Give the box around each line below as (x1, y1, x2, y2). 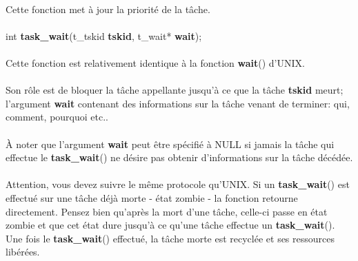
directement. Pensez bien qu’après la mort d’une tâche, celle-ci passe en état (6, 204, 328, 218)
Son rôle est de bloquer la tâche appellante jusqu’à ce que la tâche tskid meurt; (6, 83, 344, 97)
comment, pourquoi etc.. (6, 109, 108, 124)
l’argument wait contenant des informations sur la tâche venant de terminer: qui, (6, 96, 350, 110)
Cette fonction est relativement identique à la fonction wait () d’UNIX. (6, 55, 305, 70)
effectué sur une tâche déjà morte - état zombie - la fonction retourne (6, 190, 298, 205)
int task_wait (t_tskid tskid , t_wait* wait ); (6, 28, 202, 43)
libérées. (6, 244, 40, 259)
